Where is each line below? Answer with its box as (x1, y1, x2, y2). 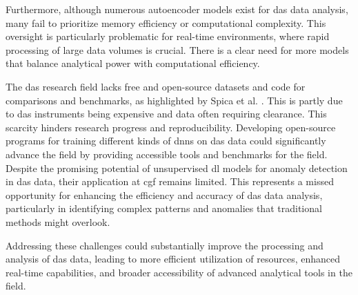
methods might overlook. (6, 214, 110, 229)
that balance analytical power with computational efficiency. (6, 56, 260, 70)
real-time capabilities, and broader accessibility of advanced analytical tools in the (6, 265, 352, 279)
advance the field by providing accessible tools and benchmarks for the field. (6, 146, 328, 161)
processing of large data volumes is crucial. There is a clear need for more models (6, 42, 349, 57)
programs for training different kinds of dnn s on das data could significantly (6, 133, 326, 148)
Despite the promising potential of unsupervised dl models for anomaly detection (6, 160, 348, 175)
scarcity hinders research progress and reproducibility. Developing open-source (6, 120, 336, 134)
